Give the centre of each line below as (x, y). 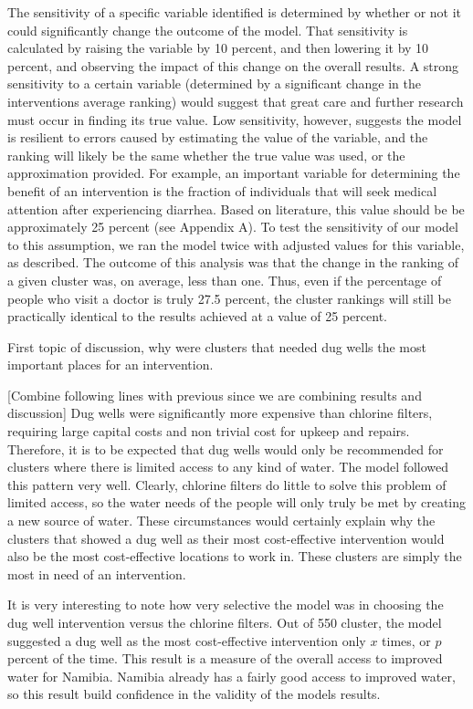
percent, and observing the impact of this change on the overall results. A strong (233, 65)
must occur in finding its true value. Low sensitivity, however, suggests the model (235, 119)
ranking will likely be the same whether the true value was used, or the (206, 155)
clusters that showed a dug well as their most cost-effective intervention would (226, 538)
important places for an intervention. (110, 365)
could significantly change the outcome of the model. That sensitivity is (208, 30)
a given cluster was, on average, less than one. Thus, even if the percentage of (225, 280)
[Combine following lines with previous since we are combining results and (215, 395)
